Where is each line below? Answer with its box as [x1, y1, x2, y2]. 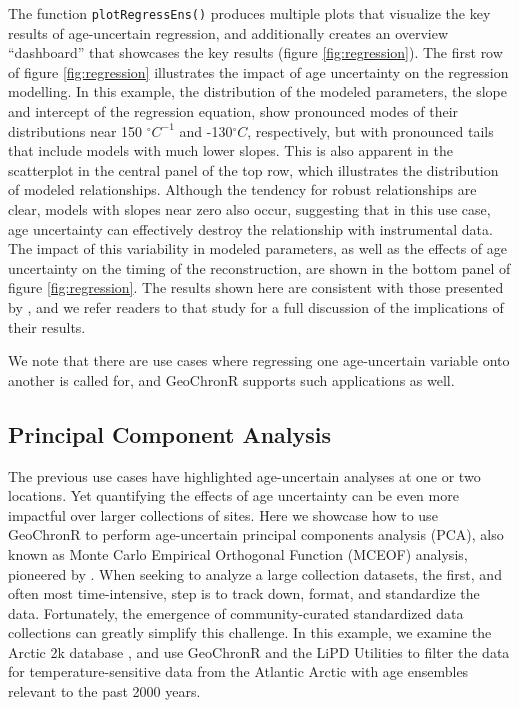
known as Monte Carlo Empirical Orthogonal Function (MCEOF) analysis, [8, 543, 468, 564]
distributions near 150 [8, 120, 143, 141]
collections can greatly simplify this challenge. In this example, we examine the [8, 622, 492, 643]
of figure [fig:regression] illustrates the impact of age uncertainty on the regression [8, 61, 509, 82]
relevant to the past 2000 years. [8, 681, 201, 702]
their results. [8, 316, 86, 337]
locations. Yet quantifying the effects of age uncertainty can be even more [8, 485, 459, 506]
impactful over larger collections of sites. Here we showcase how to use [8, 504, 438, 525]
